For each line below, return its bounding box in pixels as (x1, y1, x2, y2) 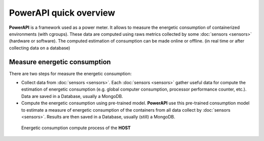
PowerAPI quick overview (9, 7, 115, 18)
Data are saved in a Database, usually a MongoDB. (21, 93, 123, 99)
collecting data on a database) (9, 45, 70, 51)
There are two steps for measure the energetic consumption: (9, 70, 132, 76)
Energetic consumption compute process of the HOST (21, 125, 131, 131)
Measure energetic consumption (9, 58, 111, 66)
